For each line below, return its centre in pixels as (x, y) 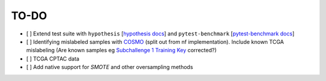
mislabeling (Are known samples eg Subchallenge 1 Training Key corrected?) (121, 50)
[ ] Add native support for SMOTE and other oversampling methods (110, 67)
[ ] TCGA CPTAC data (53, 58)
